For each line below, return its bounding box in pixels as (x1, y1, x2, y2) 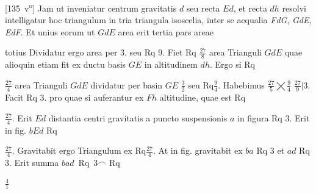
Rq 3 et (256, 144, 285, 157)
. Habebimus (218, 78, 265, 91)
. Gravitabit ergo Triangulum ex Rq (12, 144, 146, 157)
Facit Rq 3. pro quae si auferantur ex (5, 91, 144, 104)
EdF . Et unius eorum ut (5, 25, 95, 38)
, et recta (233, 1, 267, 14)
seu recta (186, 1, 220, 14)
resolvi (282, 1, 306, 14)
